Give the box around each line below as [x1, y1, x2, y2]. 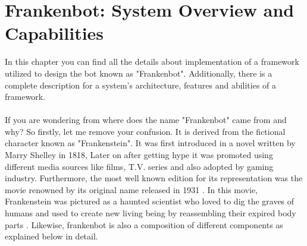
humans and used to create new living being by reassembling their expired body [5, 207, 296, 219]
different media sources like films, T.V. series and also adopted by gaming [5, 160, 274, 172]
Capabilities [5, 21, 104, 45]
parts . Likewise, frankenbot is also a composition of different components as [5, 218, 283, 231]
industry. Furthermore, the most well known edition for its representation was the [5, 172, 303, 184]
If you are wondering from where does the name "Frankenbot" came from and [5, 113, 287, 126]
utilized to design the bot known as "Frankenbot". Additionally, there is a [5, 67, 272, 79]
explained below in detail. [5, 230, 98, 242]
